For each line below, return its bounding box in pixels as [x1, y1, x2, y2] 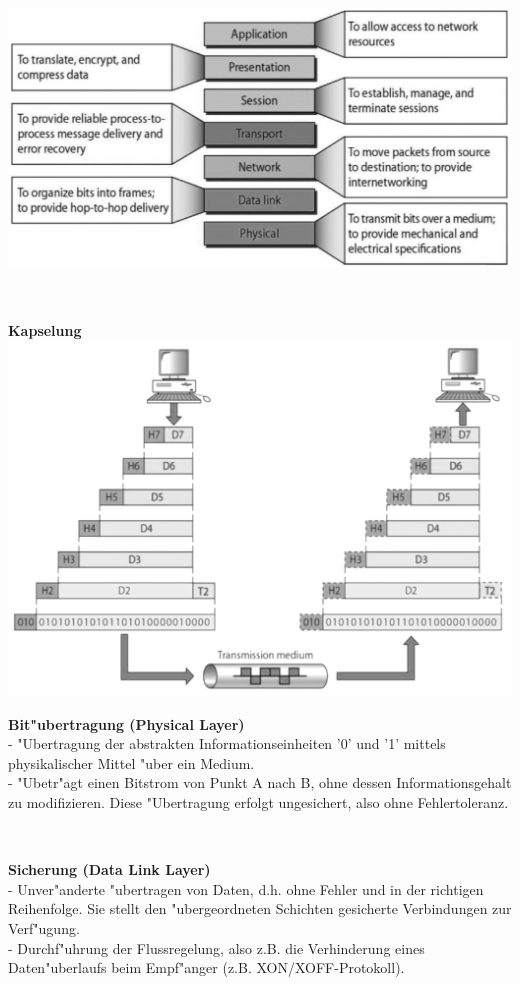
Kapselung [8, 319, 82, 340]
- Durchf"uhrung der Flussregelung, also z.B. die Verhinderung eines [8, 937, 425, 958]
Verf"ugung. [8, 917, 80, 938]
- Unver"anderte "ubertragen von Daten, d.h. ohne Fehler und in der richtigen [8, 878, 484, 899]
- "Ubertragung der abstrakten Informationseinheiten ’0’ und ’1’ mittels [8, 733, 446, 754]
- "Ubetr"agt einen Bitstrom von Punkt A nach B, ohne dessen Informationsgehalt [8, 772, 512, 793]
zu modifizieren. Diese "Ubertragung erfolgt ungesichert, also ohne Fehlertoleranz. [8, 791, 509, 812]
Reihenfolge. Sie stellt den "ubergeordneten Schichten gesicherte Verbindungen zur [8, 898, 512, 919]
